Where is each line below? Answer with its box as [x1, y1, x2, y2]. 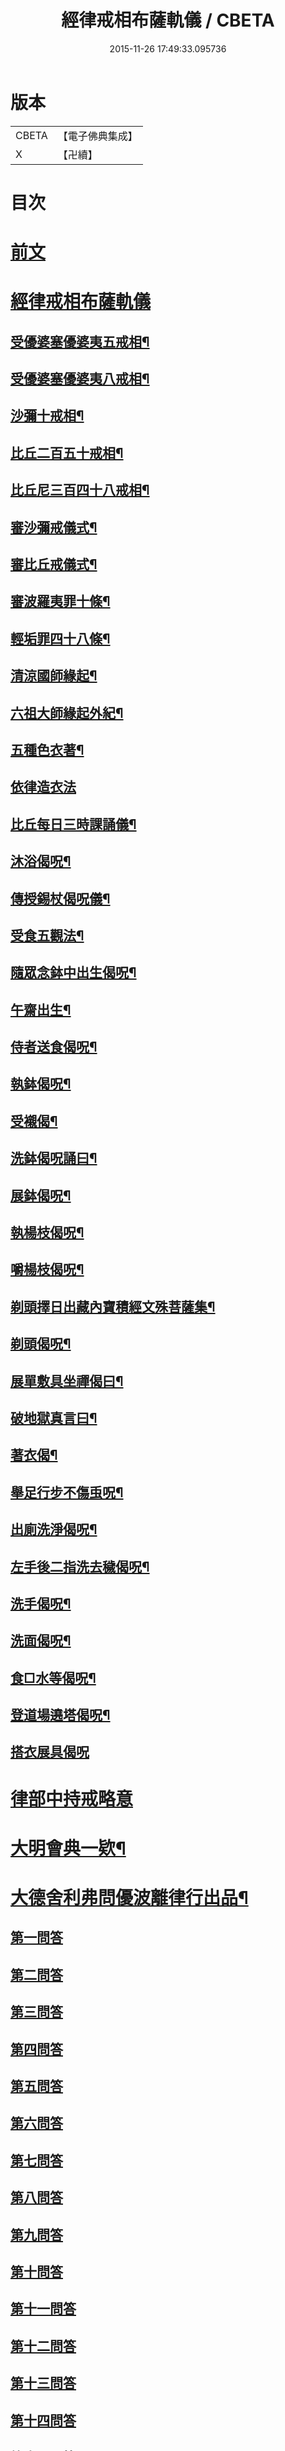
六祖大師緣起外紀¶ [10, 704, 124, 721]
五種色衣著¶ [10, 741, 85, 758]
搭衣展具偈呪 [10, 1744, 90, 1761]
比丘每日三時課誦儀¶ [10, 816, 137, 833]
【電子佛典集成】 [57, 129, 138, 143]
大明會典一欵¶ [10, 1837, 127, 1860]
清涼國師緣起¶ [10, 667, 98, 685]
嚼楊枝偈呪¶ [10, 1261, 85, 1278]
